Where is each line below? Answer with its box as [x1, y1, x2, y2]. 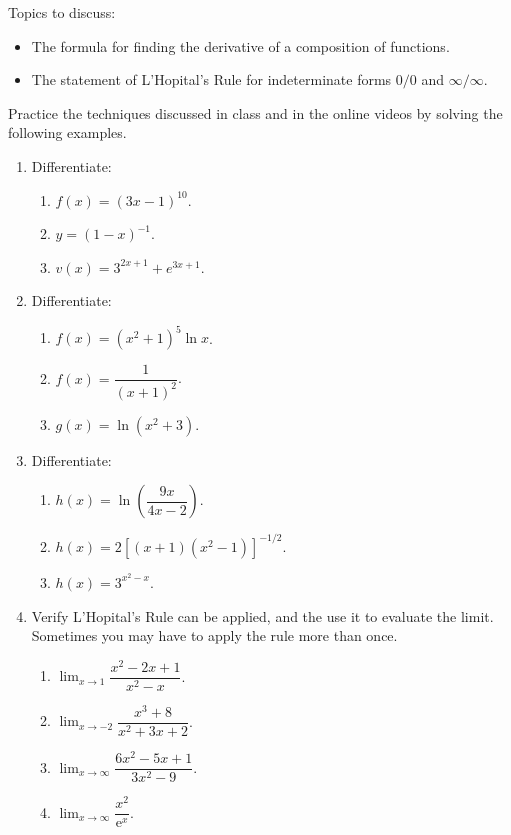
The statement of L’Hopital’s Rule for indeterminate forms [31, 69, 392, 90]
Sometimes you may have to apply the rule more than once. [31, 625, 398, 646]
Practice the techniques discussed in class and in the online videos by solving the [8, 102, 503, 123]
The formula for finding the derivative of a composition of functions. [31, 35, 450, 56]
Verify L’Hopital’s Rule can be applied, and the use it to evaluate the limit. [31, 605, 494, 626]
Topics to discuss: [8, 2, 116, 22]
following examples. [8, 122, 127, 143]
